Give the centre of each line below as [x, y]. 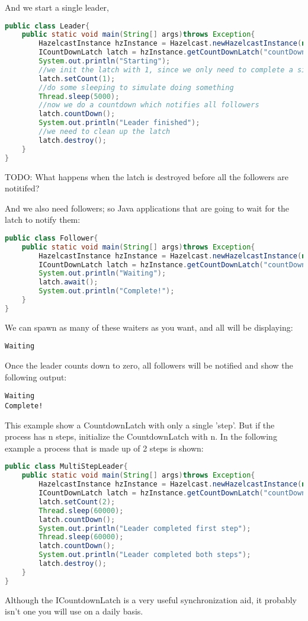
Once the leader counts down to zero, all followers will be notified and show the [149, 365]
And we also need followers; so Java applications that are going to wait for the [147, 208]
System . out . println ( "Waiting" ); [102, 273]
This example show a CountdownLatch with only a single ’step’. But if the [140, 425]
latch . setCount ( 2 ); [77, 502]
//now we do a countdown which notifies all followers [149, 105]
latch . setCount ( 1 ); [77, 79]
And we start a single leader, [57, 7]
